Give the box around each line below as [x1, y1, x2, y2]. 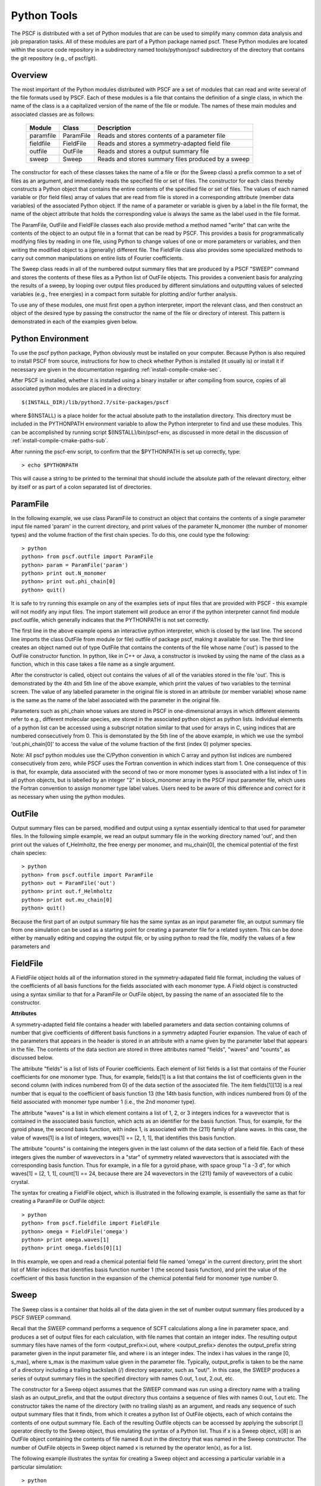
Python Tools [11, 9, 78, 22]
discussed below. [11, 1054, 53, 1061]
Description [97, 124, 131, 132]
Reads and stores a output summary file [97, 147, 209, 156]
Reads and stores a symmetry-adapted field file [97, 140, 231, 148]
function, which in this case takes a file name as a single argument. [11, 660, 175, 668]
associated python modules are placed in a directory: [11, 385, 141, 392]
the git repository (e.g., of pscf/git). [11, 54, 97, 62]
